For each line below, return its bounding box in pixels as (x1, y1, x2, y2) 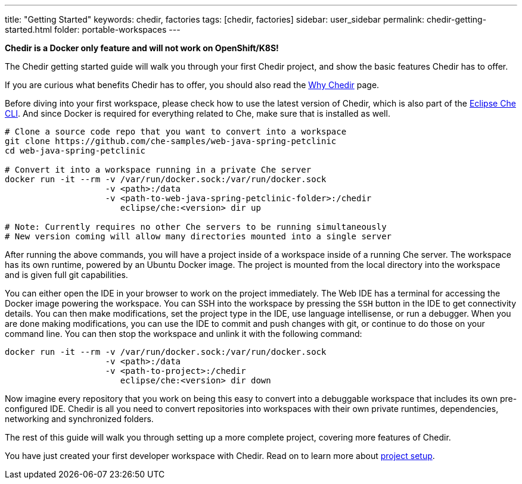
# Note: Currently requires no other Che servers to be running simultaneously (5, 222, 387, 232)
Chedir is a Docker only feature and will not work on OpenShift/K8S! (5, 43, 279, 53)
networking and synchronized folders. (5, 414, 154, 424)
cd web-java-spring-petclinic (5, 146, 146, 155)
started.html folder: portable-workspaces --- (5, 24, 181, 35)
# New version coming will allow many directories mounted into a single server (5, 232, 392, 241)
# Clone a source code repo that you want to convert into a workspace (5, 127, 347, 136)
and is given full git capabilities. (5, 270, 128, 280)
